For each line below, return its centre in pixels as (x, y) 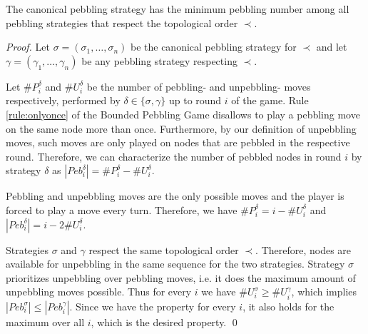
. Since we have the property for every (153, 306)
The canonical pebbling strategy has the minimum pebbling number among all (178, 9)
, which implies (324, 292)
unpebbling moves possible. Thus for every (99, 292)
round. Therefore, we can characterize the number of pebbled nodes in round (174, 156)
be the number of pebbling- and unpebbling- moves (199, 86)
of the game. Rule (270, 100)
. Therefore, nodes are (303, 249)
